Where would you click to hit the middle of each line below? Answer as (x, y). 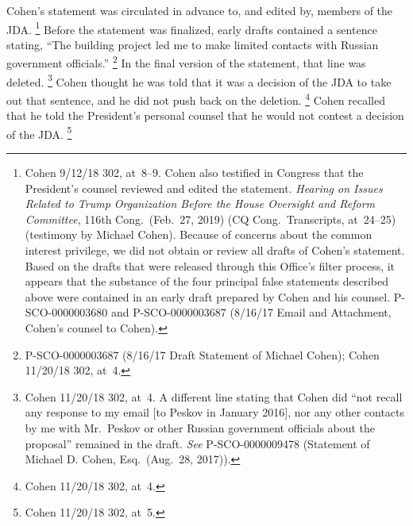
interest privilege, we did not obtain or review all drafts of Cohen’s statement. (215, 250)
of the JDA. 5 (39, 132)
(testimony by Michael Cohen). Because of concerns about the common (199, 234)
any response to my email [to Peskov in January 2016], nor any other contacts (215, 412)
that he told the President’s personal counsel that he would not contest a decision (205, 115)
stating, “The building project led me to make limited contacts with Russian (193, 44)
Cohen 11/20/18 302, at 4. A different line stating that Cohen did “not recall (214, 396)
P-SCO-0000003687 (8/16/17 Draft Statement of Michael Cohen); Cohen (202, 354)
